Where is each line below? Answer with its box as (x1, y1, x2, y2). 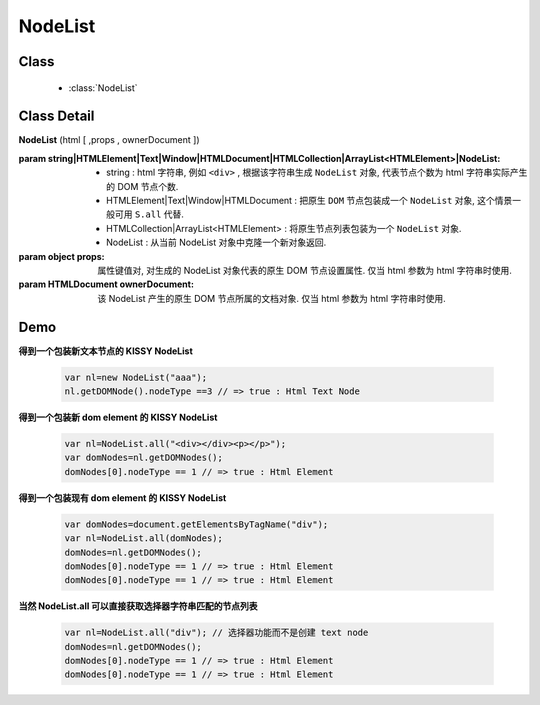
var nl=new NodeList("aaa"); (64, 371, 208, 383)
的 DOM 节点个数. (106, 180, 179, 192)
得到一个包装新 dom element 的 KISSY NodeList (18, 411, 218, 424)
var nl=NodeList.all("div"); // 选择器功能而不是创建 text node (64, 627, 369, 639)
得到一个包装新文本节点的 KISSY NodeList (18, 345, 194, 357)
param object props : (18, 250, 105, 262)
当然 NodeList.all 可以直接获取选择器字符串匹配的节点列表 (18, 600, 259, 612)
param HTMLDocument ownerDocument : (18, 278, 195, 290)
